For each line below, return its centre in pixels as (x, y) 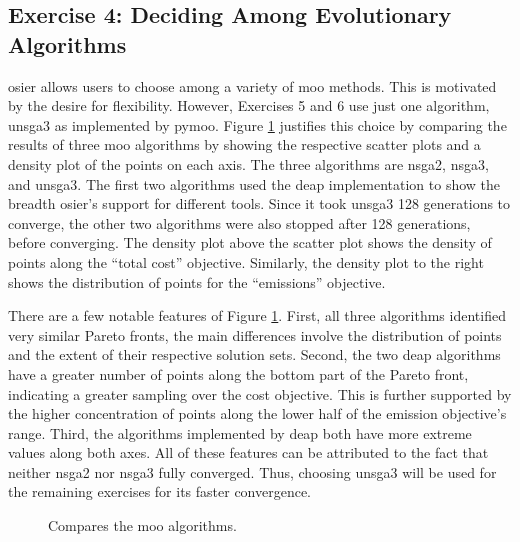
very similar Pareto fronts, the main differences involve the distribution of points (255, 334)
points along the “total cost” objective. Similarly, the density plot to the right (246, 261)
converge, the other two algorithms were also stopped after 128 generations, (239, 222)
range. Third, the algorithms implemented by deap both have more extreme (240, 432)
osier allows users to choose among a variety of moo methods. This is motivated (252, 85)
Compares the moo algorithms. (142, 525)
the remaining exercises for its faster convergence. (160, 491)
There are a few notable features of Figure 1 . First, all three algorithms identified (257, 315)
